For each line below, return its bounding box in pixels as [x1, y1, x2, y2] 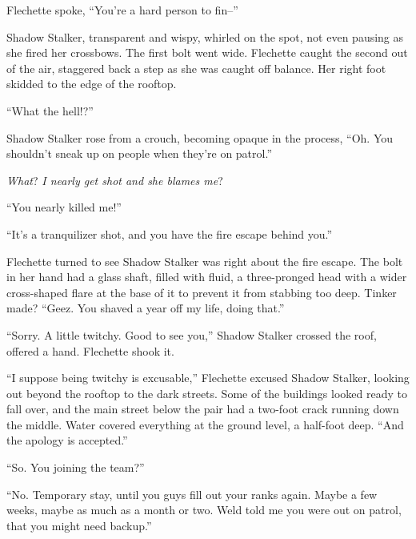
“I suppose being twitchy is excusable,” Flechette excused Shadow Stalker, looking [6, 369, 410, 386]
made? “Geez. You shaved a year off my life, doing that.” [6, 300, 285, 316]
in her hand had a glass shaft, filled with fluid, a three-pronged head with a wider [6, 268, 407, 285]
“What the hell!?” [6, 102, 94, 119]
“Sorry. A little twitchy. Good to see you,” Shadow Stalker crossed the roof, [6, 326, 377, 343]
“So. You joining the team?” [6, 459, 145, 476]
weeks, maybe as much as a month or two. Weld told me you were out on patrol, [6, 501, 402, 518]
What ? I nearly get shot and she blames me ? [6, 171, 223, 188]
